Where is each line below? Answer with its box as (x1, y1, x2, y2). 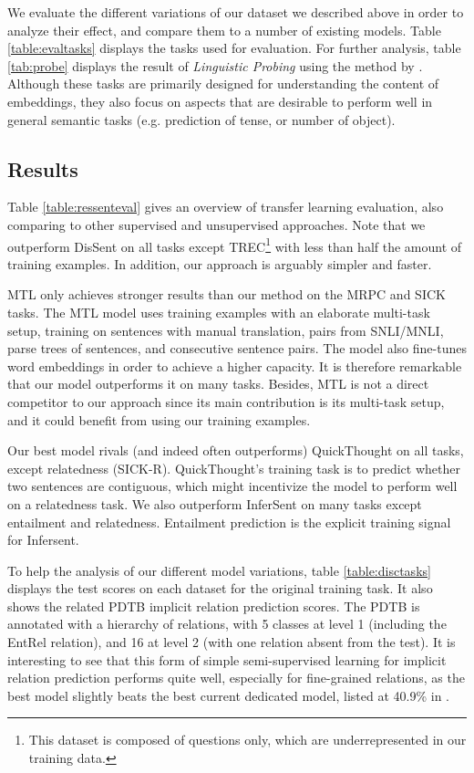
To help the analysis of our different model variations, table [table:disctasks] (7, 560, 431, 580)
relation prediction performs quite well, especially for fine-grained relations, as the (7, 668, 465, 687)
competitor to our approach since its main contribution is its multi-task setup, (7, 392, 445, 411)
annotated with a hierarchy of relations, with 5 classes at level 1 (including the (7, 614, 447, 633)
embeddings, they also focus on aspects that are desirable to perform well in (7, 91, 433, 110)
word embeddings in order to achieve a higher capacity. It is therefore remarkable (7, 356, 462, 375)
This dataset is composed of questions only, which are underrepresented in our (28, 730, 467, 749)
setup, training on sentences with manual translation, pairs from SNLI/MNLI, (7, 320, 444, 339)
